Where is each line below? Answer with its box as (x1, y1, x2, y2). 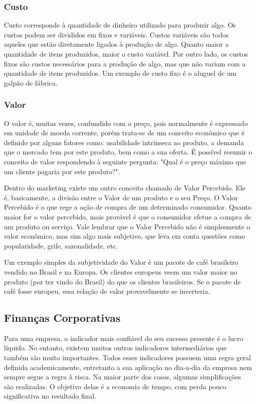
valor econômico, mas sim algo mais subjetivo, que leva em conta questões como (4, 231, 245, 241)
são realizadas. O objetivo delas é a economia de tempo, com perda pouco (4, 381, 226, 391)
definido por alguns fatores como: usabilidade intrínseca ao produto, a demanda (4, 137, 244, 147)
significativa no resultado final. (4, 391, 96, 401)
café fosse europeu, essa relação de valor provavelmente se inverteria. (4, 286, 210, 296)
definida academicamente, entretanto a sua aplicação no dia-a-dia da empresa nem (4, 362, 252, 372)
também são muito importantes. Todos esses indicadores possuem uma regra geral (4, 352, 251, 363)
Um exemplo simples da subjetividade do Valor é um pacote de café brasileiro (4, 257, 238, 267)
